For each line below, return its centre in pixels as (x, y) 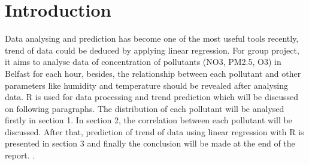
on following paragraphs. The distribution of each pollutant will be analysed (145, 108)
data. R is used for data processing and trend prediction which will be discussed (152, 97)
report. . (20, 155)
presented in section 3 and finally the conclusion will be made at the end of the (150, 143)
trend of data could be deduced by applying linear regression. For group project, (152, 50)
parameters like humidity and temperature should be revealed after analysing (146, 85)
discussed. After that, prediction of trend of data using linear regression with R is (154, 131)
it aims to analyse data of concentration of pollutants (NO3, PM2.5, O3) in (143, 62)
